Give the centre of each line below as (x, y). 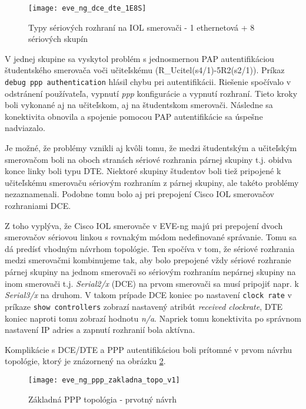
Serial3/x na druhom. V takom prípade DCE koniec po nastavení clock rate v (148, 295)
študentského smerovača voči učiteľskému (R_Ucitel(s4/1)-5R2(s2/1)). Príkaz (145, 70)
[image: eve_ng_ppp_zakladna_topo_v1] (104, 380)
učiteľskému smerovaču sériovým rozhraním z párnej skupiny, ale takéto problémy (152, 182)
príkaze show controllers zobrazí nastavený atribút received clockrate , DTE (144, 306)
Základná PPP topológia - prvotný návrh (102, 399)
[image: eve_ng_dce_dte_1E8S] (87, 8)
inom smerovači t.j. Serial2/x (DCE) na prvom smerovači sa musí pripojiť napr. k (152, 283)
